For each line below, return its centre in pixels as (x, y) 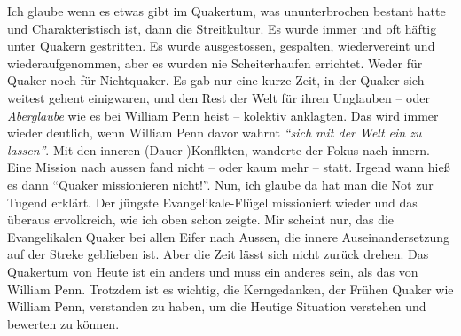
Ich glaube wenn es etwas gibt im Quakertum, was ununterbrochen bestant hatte (227, 11)
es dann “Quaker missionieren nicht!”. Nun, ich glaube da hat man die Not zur (220, 184)
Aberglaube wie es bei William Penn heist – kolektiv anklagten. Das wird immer (223, 115)
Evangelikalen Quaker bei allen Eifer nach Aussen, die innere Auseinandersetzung (229, 236)
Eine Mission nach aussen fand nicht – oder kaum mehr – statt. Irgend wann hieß (229, 167)
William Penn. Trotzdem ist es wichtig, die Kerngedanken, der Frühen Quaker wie (230, 289)
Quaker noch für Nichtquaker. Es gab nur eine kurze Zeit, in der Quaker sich (216, 80)
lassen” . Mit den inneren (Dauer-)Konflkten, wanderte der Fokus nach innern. (219, 149)
